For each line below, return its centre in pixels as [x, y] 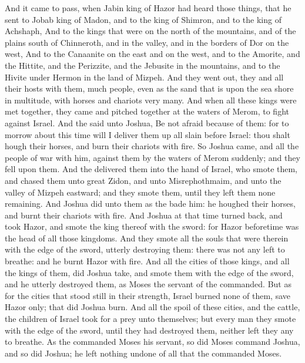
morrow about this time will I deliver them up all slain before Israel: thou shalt [148, 134]
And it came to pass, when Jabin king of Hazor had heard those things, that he [148, 8]
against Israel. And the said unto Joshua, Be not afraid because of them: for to [147, 122]
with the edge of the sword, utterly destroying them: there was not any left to [145, 249]
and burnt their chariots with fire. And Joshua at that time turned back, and [144, 215]
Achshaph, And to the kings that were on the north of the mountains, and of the [150, 31]
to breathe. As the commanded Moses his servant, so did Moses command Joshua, [152, 342]
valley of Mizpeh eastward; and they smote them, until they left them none [140, 192]
